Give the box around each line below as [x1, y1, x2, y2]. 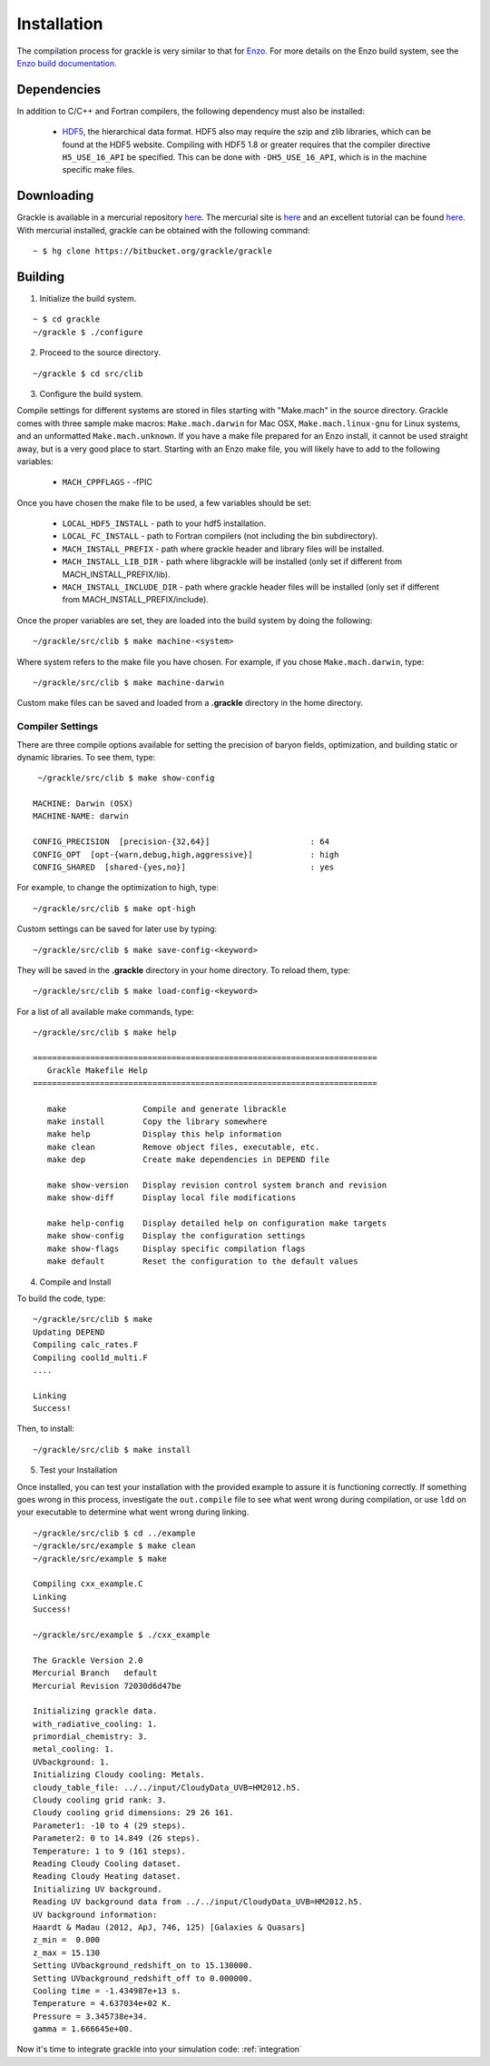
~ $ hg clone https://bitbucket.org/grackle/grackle [33, 246, 272, 256]
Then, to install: [16, 1423, 74, 1435]
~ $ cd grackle [33, 314, 101, 324]
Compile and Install [39, 1276, 112, 1287]
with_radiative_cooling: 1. [33, 1718, 158, 1729]
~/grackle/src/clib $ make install [33, 1445, 191, 1455]
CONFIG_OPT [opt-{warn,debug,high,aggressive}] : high [33, 849, 339, 859]
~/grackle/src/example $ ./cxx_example [33, 1629, 211, 1640]
